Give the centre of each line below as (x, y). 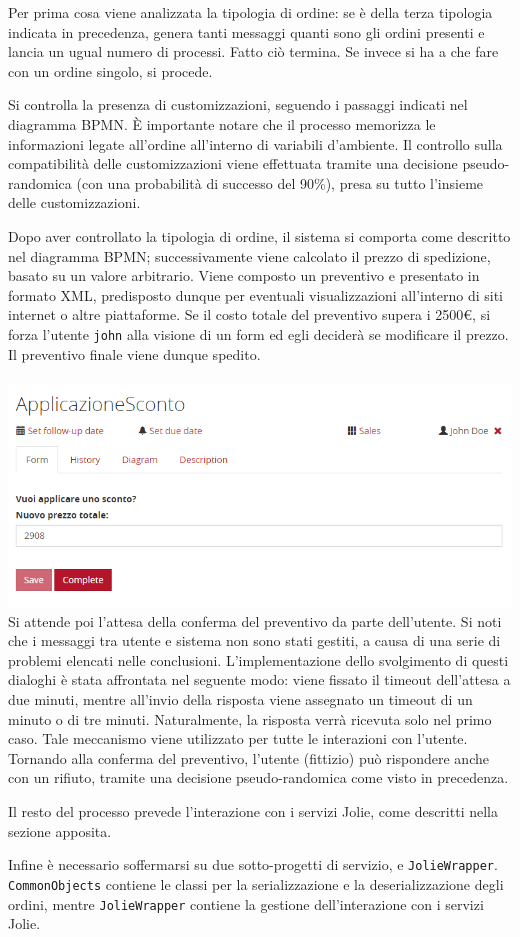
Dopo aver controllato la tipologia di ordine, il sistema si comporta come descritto (259, 235)
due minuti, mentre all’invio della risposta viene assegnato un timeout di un (240, 699)
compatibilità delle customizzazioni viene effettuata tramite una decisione (233, 163)
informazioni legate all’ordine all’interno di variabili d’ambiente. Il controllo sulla (255, 143)
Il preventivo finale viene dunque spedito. (134, 353)
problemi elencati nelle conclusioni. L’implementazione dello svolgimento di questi (258, 659)
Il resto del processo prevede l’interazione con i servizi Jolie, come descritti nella (253, 811)
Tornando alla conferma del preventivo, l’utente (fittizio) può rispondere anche (248, 757)
